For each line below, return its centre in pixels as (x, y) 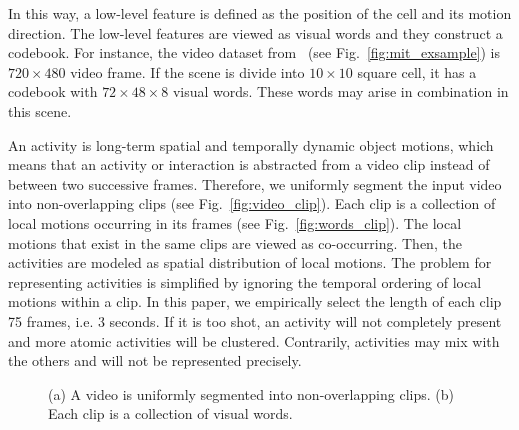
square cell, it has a (417, 71)
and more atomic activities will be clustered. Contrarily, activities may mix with (254, 340)
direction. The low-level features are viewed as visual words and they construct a (255, 32)
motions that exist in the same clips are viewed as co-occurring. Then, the (235, 242)
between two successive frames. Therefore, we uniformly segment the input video (255, 183)
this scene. (40, 110)
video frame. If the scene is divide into (187, 71)
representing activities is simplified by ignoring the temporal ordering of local (245, 281)
